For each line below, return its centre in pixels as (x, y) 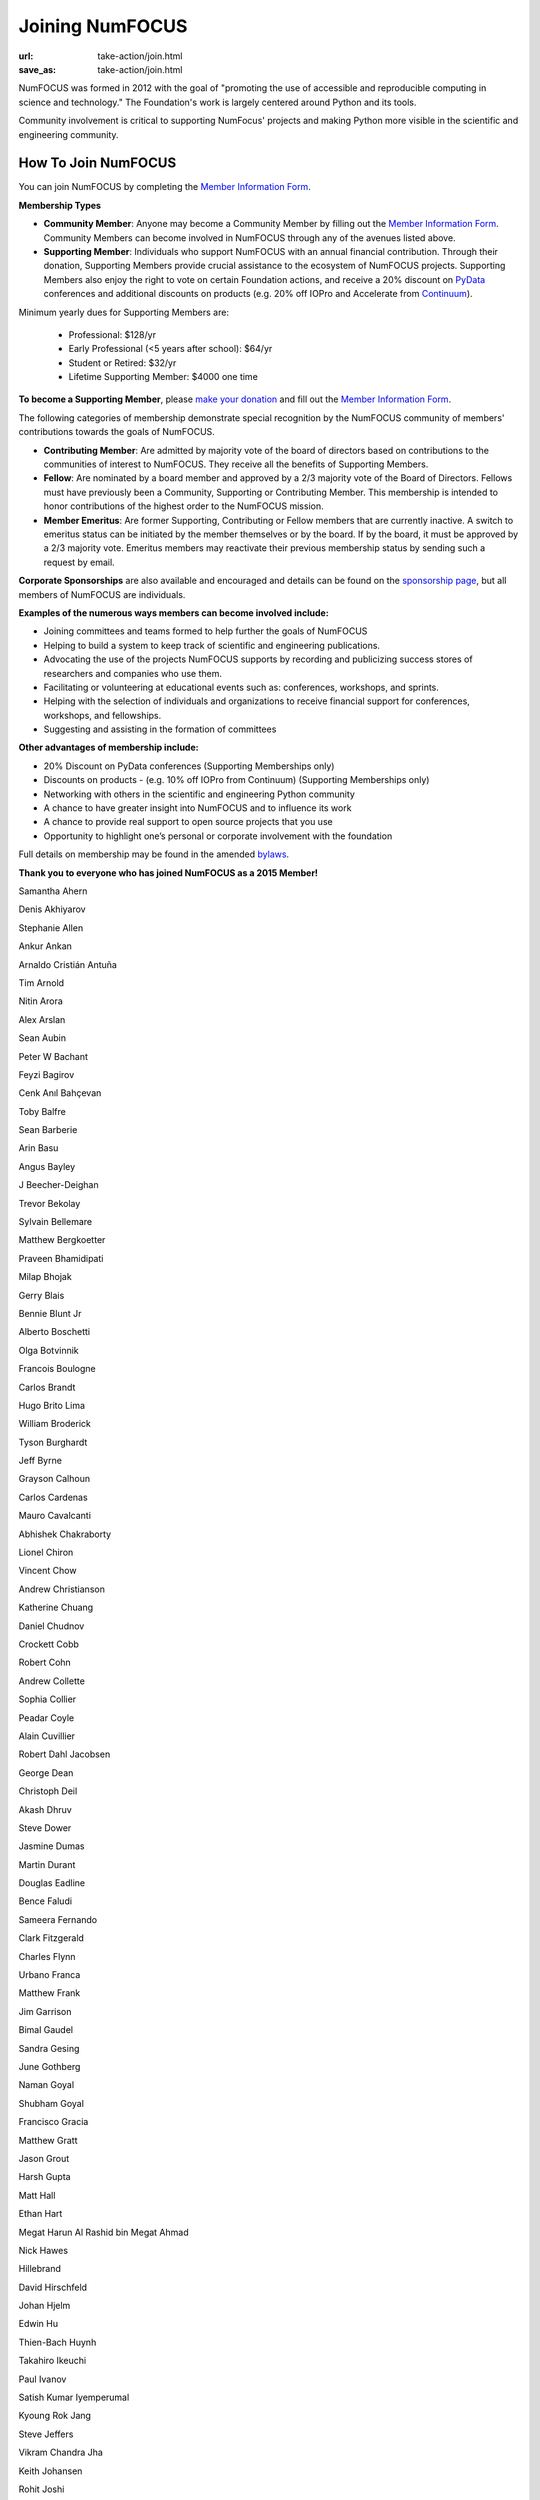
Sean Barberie (48, 1130)
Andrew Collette (51, 1681)
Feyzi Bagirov (46, 1074)
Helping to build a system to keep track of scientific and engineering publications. (211, 645)
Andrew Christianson (61, 1589)
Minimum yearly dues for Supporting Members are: (124, 312)
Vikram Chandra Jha (61, 2452)
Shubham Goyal (51, 2103)
